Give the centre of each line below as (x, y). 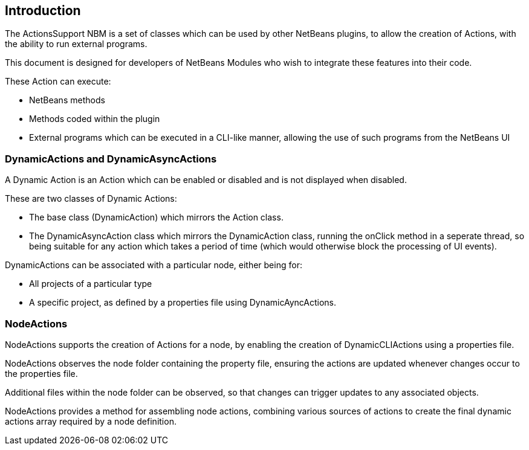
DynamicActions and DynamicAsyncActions (111, 159)
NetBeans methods (67, 100)
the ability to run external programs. (76, 44)
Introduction (43, 11)
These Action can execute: (58, 82)
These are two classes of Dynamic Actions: (91, 199)
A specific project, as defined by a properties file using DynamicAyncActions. (183, 303)
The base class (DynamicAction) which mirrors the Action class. (156, 217)
